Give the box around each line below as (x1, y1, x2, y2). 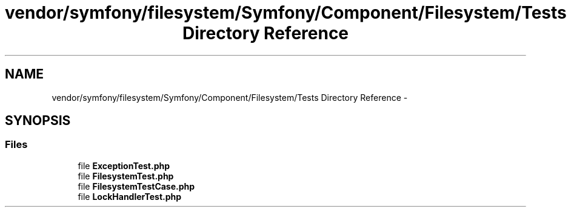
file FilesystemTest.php (78, 170, 174, 181)
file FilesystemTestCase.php (78, 181, 195, 191)
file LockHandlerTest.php (78, 191, 182, 202)
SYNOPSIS (5, 113, 71, 129)
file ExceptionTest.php (78, 160, 170, 171)
